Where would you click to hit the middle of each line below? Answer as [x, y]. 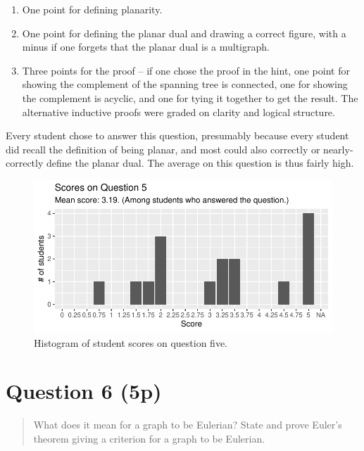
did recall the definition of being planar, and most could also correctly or [163, 149]
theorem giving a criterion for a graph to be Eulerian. [149, 438]
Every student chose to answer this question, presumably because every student [177, 135]
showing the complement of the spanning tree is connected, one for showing [185, 84]
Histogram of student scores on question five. [131, 342]
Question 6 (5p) [84, 391]
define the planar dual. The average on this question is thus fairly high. [200, 163]
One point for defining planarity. [92, 9]
